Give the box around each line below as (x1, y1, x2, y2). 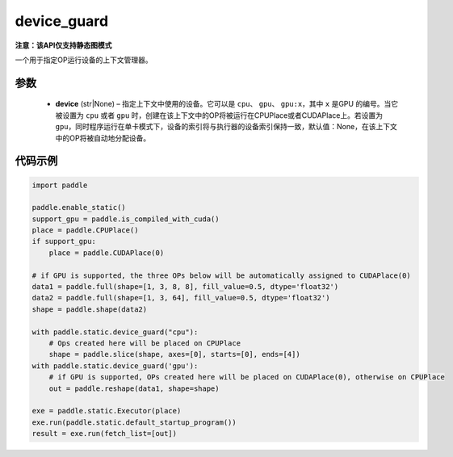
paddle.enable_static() (31, 203, 127, 212)
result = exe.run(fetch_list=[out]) (31, 429, 178, 438)
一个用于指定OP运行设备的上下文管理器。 (15, 55, 153, 65)
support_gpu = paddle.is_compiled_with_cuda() (31, 214, 220, 224)
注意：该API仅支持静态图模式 (15, 40, 112, 50)
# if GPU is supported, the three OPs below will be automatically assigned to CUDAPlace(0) (31, 270, 411, 280)
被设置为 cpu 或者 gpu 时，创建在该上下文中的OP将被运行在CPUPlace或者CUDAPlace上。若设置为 (55, 110, 384, 120)
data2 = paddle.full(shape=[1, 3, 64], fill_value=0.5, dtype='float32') (31, 293, 330, 303)
